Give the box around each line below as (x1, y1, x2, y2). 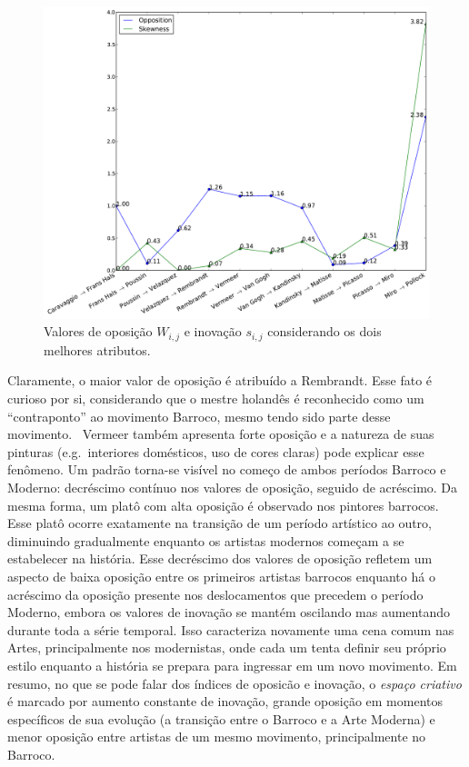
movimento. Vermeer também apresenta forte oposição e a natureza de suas (7, 424, 434, 443)
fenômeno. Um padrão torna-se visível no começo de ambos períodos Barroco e (7, 460, 446, 479)
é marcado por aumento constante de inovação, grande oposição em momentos (7, 692, 444, 711)
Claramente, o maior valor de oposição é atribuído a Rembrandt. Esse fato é (7, 371, 433, 390)
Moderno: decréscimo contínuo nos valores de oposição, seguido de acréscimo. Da (7, 478, 458, 497)
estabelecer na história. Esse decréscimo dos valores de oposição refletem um (7, 549, 433, 568)
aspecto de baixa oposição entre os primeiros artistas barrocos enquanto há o (7, 567, 435, 586)
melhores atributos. (44, 340, 151, 359)
